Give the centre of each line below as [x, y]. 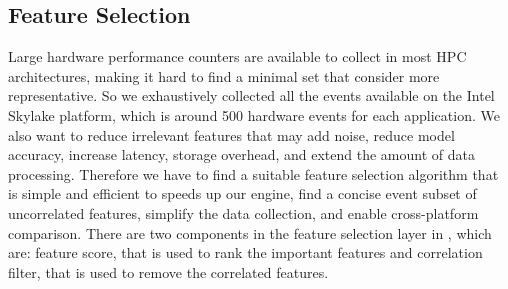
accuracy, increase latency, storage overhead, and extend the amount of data [241, 154]
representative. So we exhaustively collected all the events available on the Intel [251, 95]
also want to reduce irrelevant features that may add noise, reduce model [231, 134]
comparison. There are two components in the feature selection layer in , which [250, 232]
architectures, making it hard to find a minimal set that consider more [224, 75]
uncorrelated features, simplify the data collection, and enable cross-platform [243, 212]
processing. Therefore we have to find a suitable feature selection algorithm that [253, 173]
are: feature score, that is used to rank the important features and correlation [245, 252]
